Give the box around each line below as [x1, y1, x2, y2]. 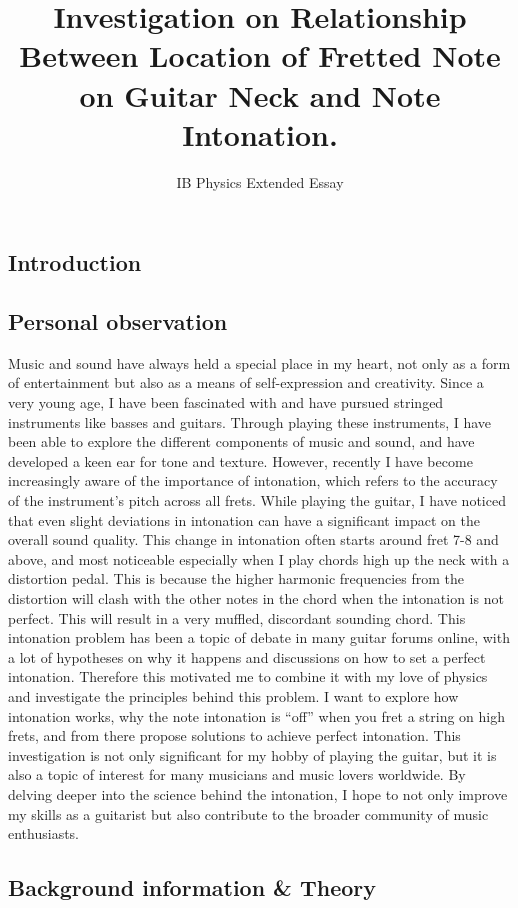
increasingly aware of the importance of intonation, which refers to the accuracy [8, 470, 498, 491]
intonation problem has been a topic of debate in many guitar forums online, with [8, 627, 510, 648]
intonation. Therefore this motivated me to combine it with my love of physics [8, 666, 488, 687]
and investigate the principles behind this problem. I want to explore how [8, 685, 459, 706]
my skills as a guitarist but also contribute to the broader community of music [8, 803, 489, 824]
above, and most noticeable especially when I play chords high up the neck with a [8, 548, 510, 569]
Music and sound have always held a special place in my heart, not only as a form [8, 352, 511, 373]
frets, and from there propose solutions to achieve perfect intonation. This [8, 725, 461, 746]
